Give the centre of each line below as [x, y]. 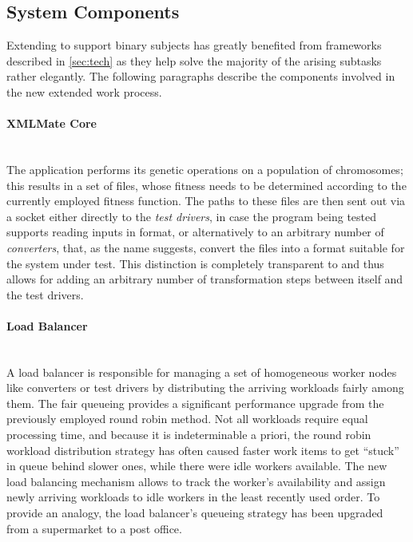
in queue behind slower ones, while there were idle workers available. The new [197, 466]
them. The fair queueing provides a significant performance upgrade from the [195, 403]
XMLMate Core [52, 123]
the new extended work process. [84, 91]
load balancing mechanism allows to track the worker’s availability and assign [196, 481]
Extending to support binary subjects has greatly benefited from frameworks [194, 45]
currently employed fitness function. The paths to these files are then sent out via [206, 201]
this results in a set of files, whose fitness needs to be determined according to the [206, 185]
